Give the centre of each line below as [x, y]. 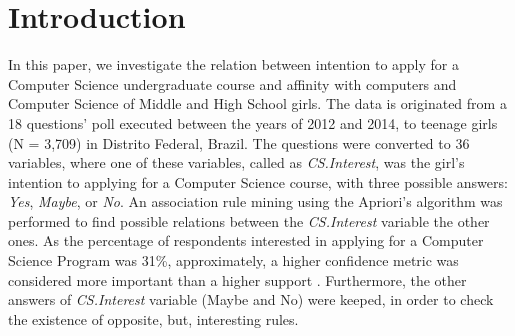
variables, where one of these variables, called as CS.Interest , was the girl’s [236, 162]
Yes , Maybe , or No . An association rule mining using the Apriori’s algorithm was [255, 201]
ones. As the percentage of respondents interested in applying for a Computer [246, 240]
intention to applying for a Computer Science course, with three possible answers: [258, 181]
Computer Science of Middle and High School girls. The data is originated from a [257, 103]
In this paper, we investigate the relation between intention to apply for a [233, 64]
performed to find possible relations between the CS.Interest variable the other [249, 220]
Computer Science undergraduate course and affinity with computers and [232, 83]
